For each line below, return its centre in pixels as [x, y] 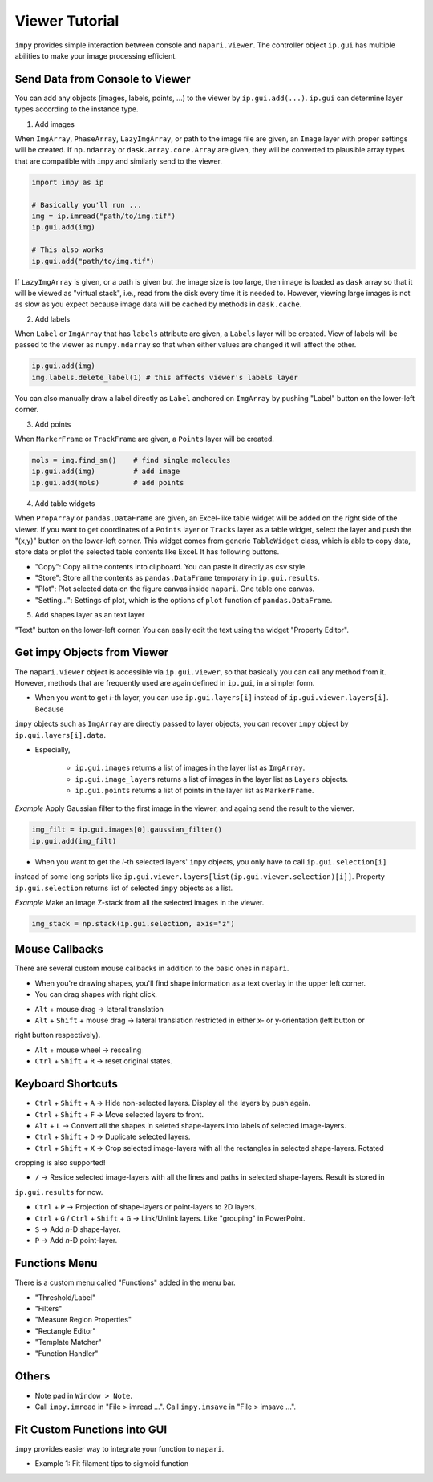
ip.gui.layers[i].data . [61, 735]
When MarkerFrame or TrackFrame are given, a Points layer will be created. [144, 439]
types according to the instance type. [77, 109]
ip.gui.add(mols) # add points [108, 482]
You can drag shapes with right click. [96, 994]
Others [32, 1377]
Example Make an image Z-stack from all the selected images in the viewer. [140, 902]
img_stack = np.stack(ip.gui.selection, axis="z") [134, 923]
